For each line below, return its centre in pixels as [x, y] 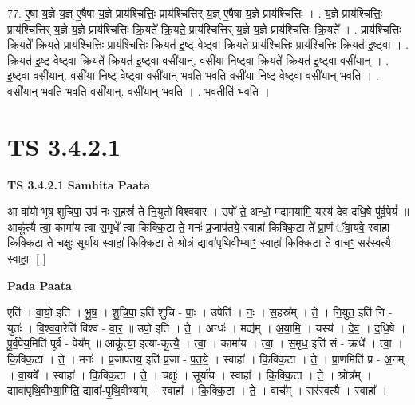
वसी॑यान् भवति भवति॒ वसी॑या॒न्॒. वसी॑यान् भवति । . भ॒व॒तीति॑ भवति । [138, 91]
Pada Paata [40, 285]
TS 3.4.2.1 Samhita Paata [79, 184]
